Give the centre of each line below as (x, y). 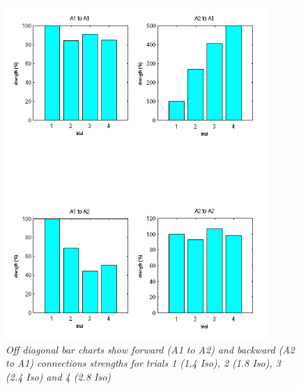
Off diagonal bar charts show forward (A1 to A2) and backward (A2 (150, 349)
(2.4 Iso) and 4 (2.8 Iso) (59, 377)
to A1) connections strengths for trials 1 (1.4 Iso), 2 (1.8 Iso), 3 (143, 363)
